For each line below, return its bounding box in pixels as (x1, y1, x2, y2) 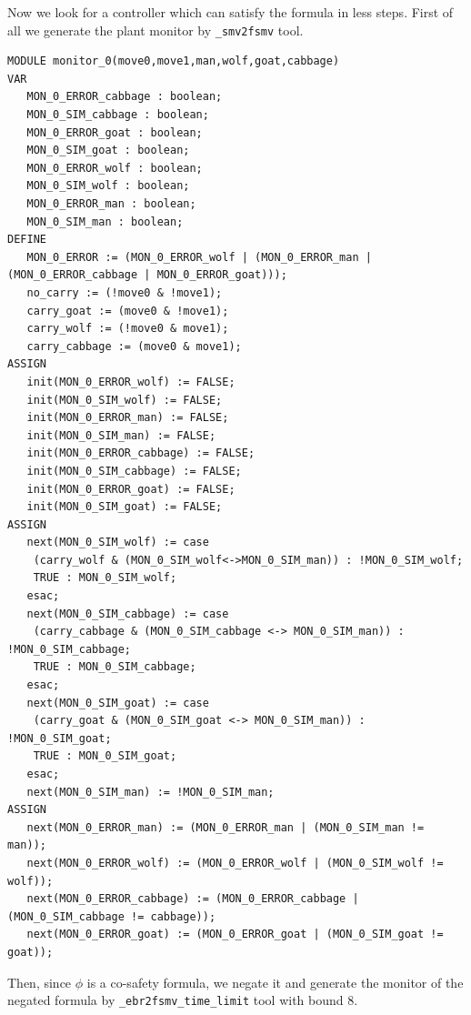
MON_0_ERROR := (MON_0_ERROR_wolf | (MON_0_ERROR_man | (26, 250, 372, 264)
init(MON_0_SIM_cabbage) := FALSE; (26, 464, 242, 477)
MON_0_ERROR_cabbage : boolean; (26, 90, 223, 104)
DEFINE (7, 233, 46, 246)
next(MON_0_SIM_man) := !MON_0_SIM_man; (26, 785, 275, 799)
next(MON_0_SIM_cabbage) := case (26, 607, 229, 620)
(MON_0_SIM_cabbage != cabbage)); (7, 909, 216, 923)
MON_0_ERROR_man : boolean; (26, 197, 196, 210)
